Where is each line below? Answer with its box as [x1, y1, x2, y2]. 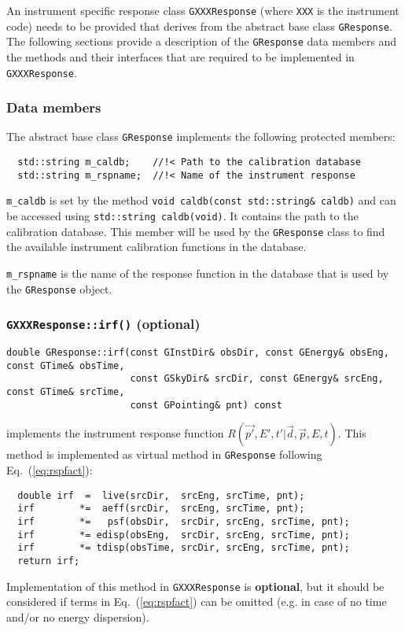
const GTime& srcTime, [6, 386, 125, 398]
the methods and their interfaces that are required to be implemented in [6, 48, 355, 65]
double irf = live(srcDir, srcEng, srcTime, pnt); [17, 489, 305, 501]
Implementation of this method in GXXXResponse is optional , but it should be [6, 577, 385, 594]
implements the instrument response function [6, 425, 224, 441]
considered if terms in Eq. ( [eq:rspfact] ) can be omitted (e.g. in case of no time [6, 593, 387, 610]
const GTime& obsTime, [6, 360, 125, 371]
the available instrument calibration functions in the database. [6, 238, 307, 255]
